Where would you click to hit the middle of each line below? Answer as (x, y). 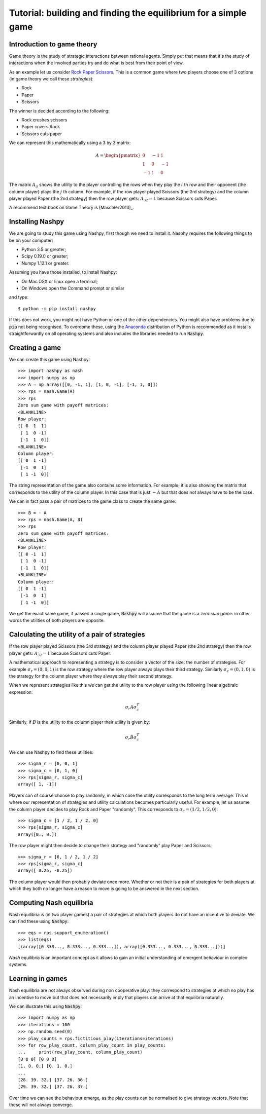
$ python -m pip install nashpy (57, 309)
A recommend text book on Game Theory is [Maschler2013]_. (71, 208)
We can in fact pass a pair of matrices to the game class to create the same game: (93, 501)
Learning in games (38, 979)
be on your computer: (31, 240)
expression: (21, 692)
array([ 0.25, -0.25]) (45, 871)
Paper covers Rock (41, 127)
